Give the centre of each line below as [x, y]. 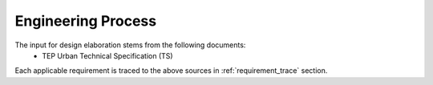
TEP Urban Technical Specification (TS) [107, 55]
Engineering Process [85, 21]
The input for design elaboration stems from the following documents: [130, 45]
